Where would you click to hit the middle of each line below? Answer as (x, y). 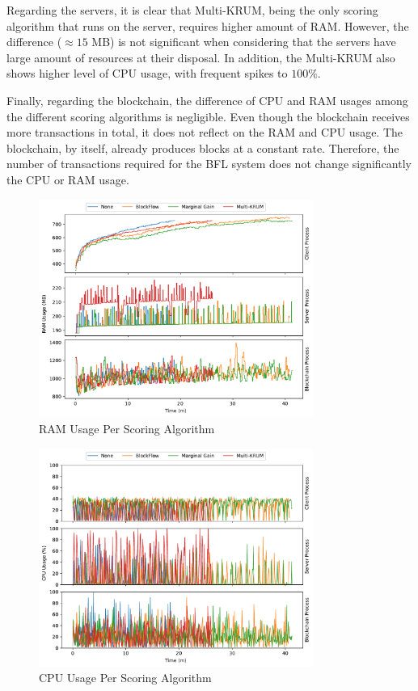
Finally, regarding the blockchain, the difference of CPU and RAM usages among (207, 100)
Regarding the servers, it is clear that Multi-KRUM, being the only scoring (192, 10)
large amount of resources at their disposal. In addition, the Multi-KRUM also (201, 57)
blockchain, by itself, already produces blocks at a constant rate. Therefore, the (203, 147)
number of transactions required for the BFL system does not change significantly (209, 164)
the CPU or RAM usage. (68, 179)
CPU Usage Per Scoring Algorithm (125, 678)
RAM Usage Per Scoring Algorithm (127, 429)
